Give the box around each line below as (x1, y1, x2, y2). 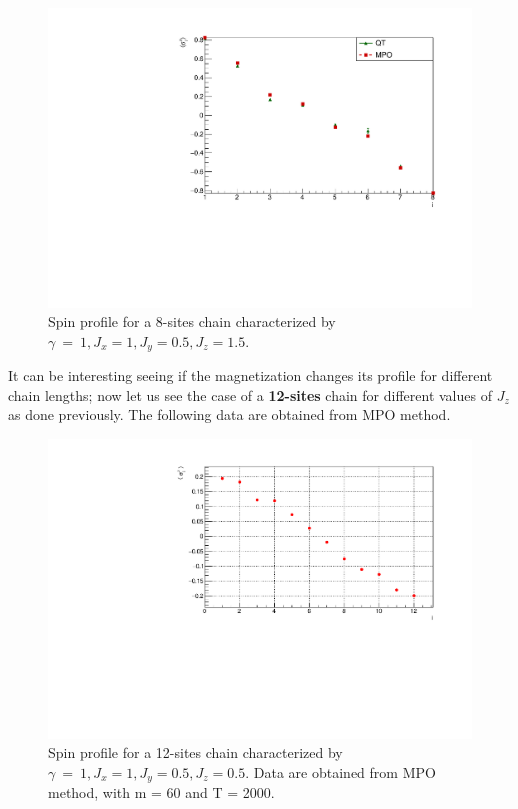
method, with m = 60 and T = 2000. (48, 782, 275, 803)
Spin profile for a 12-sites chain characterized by (48, 742, 343, 763)
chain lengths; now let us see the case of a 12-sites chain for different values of (8, 384, 492, 405)
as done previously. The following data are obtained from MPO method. (8, 404, 451, 425)
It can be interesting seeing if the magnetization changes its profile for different (8, 365, 493, 386)
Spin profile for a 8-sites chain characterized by (48, 311, 336, 332)
